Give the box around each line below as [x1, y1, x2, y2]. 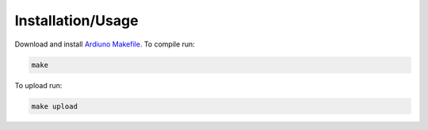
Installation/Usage [14, 12, 139, 29]
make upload [31, 102, 78, 110]
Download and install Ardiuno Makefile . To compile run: [14, 39, 196, 49]
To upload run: [14, 80, 63, 90]
